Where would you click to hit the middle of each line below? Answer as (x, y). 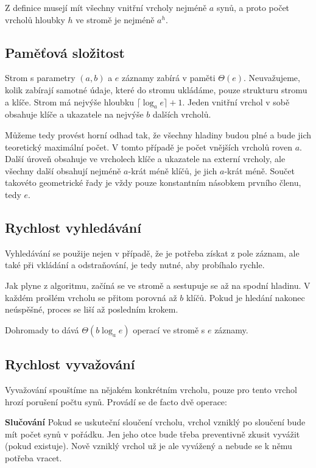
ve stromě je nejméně (115, 19)
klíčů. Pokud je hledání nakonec (245, 297)
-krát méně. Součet (259, 170)
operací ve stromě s (169, 329)
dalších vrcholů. (182, 114)
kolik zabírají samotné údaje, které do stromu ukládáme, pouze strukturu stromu (156, 89)
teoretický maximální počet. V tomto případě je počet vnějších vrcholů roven (149, 147)
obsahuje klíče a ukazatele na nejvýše (74, 114)
